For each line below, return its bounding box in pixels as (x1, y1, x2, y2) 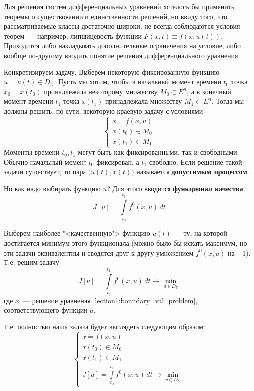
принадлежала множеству (105, 96, 182, 106)
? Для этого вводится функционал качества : (107, 183, 245, 193)
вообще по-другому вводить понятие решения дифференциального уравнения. (4, 50, 240, 60)
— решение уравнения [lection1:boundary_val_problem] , (23, 295, 198, 305)
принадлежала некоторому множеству (44, 86, 158, 96)
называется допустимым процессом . (136, 166, 249, 177)
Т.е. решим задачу (4, 257, 59, 267)
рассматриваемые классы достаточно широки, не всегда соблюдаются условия (4, 21, 240, 31)
